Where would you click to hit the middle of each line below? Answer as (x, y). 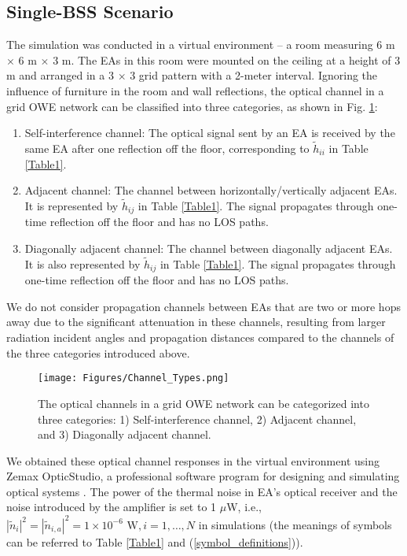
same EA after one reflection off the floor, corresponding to (167, 148)
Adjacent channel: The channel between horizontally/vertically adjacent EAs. (211, 190)
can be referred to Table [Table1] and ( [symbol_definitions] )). (155, 541)
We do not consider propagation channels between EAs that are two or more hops (203, 306)
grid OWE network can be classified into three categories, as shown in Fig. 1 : (192, 106)
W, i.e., (244, 507)
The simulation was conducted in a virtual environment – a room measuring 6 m (201, 44)
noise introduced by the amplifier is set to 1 (112, 507)
